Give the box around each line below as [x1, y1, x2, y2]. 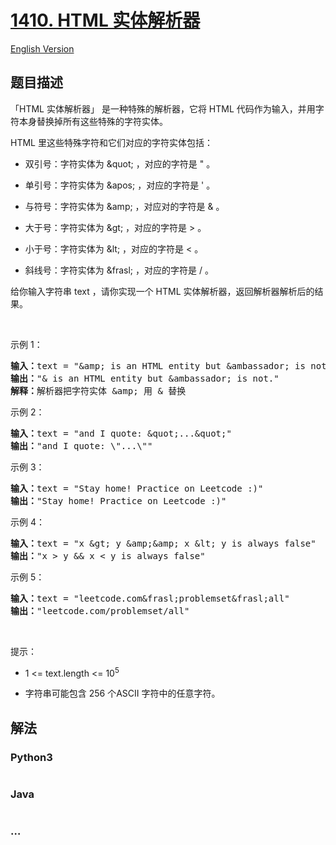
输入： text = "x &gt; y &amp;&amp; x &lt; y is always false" [10, 537, 317, 549]
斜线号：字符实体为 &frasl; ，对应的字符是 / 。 [24, 264, 214, 276]
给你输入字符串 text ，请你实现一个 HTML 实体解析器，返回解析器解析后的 [10, 285, 315, 297]
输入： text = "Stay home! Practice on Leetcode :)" [10, 482, 264, 494]
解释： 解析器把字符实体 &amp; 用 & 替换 [10, 385, 187, 396]
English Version [10, 42, 75, 55]
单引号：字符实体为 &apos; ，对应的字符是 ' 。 [24, 179, 216, 191]
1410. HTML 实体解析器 [10, 9, 201, 32]
